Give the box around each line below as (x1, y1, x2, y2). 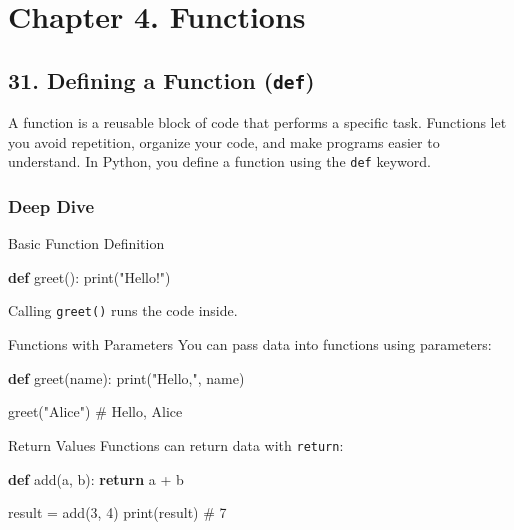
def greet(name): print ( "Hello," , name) (8, 367, 245, 388)
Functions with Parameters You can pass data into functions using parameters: (8, 334, 492, 355)
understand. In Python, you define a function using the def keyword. (8, 151, 431, 172)
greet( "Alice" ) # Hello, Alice (8, 401, 183, 422)
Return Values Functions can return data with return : (8, 434, 344, 455)
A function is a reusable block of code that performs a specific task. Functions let (8, 112, 507, 133)
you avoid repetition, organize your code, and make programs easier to (8, 131, 440, 152)
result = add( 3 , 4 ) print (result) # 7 (8, 502, 227, 523)
